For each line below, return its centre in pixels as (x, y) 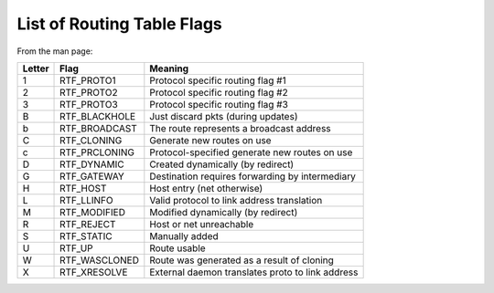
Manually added (184, 235)
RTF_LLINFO (86, 200)
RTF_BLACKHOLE (98, 116)
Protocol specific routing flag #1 (218, 80)
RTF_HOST (83, 188)
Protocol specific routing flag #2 (219, 92)
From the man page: (55, 51)
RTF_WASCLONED (99, 260)
